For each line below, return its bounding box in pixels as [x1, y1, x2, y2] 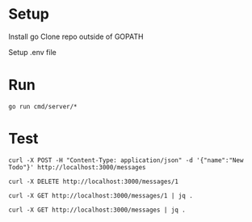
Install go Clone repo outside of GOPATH [8, 32, 144, 41]
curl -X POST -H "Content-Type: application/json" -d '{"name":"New [8, 156, 244, 164]
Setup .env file [8, 47, 57, 57]
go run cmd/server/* [8, 102, 78, 110]
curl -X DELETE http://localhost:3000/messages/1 [8, 177, 179, 186]
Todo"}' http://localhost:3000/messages [8, 163, 147, 171]
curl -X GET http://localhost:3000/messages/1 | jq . [8, 191, 194, 199]
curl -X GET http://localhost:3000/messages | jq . [8, 206, 186, 214]
